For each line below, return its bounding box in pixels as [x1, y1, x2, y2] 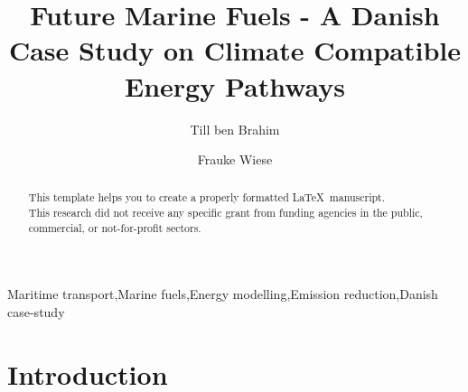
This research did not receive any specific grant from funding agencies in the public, [28, 205, 423, 220]
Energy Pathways [124, 67, 346, 104]
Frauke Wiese [197, 150, 273, 169]
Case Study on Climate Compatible [8, 32, 462, 69]
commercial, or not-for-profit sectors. [28, 219, 201, 235]
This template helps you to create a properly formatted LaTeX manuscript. [28, 190, 386, 205]
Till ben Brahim [190, 119, 280, 138]
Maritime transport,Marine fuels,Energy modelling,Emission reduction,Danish [7, 285, 438, 303]
